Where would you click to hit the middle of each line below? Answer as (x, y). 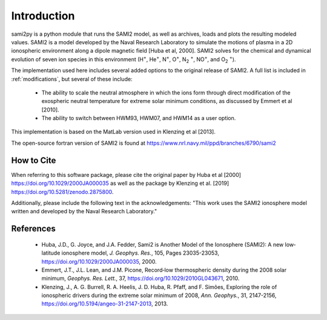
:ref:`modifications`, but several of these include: (72, 79)
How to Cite (34, 160)
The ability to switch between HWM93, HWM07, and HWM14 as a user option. (139, 118)
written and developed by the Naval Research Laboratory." (84, 212)
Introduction (43, 16)
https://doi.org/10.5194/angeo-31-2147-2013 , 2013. (105, 304)
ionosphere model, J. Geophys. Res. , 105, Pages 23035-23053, (140, 253)
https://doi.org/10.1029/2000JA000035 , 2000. (99, 261)
